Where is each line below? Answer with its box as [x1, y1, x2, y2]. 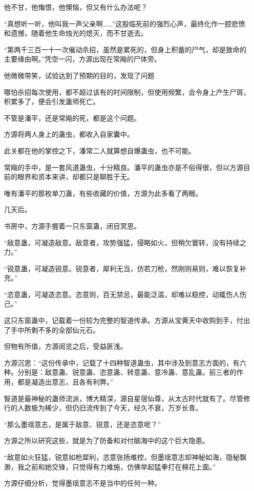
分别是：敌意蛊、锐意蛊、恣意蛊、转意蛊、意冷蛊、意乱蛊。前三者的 [17, 367, 236, 377]
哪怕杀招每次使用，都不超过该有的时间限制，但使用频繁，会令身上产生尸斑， [4, 86, 250, 97]
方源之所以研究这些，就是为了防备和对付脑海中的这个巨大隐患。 [4, 435, 209, 446]
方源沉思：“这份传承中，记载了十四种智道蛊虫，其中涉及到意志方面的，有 [4, 357, 240, 367]
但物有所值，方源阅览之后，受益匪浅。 [4, 341, 127, 351]
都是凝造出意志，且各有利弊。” [17, 377, 113, 387]
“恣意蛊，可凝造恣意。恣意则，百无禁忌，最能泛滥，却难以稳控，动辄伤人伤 [4, 289, 247, 299]
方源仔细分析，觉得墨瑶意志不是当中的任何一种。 [4, 478, 161, 488]
